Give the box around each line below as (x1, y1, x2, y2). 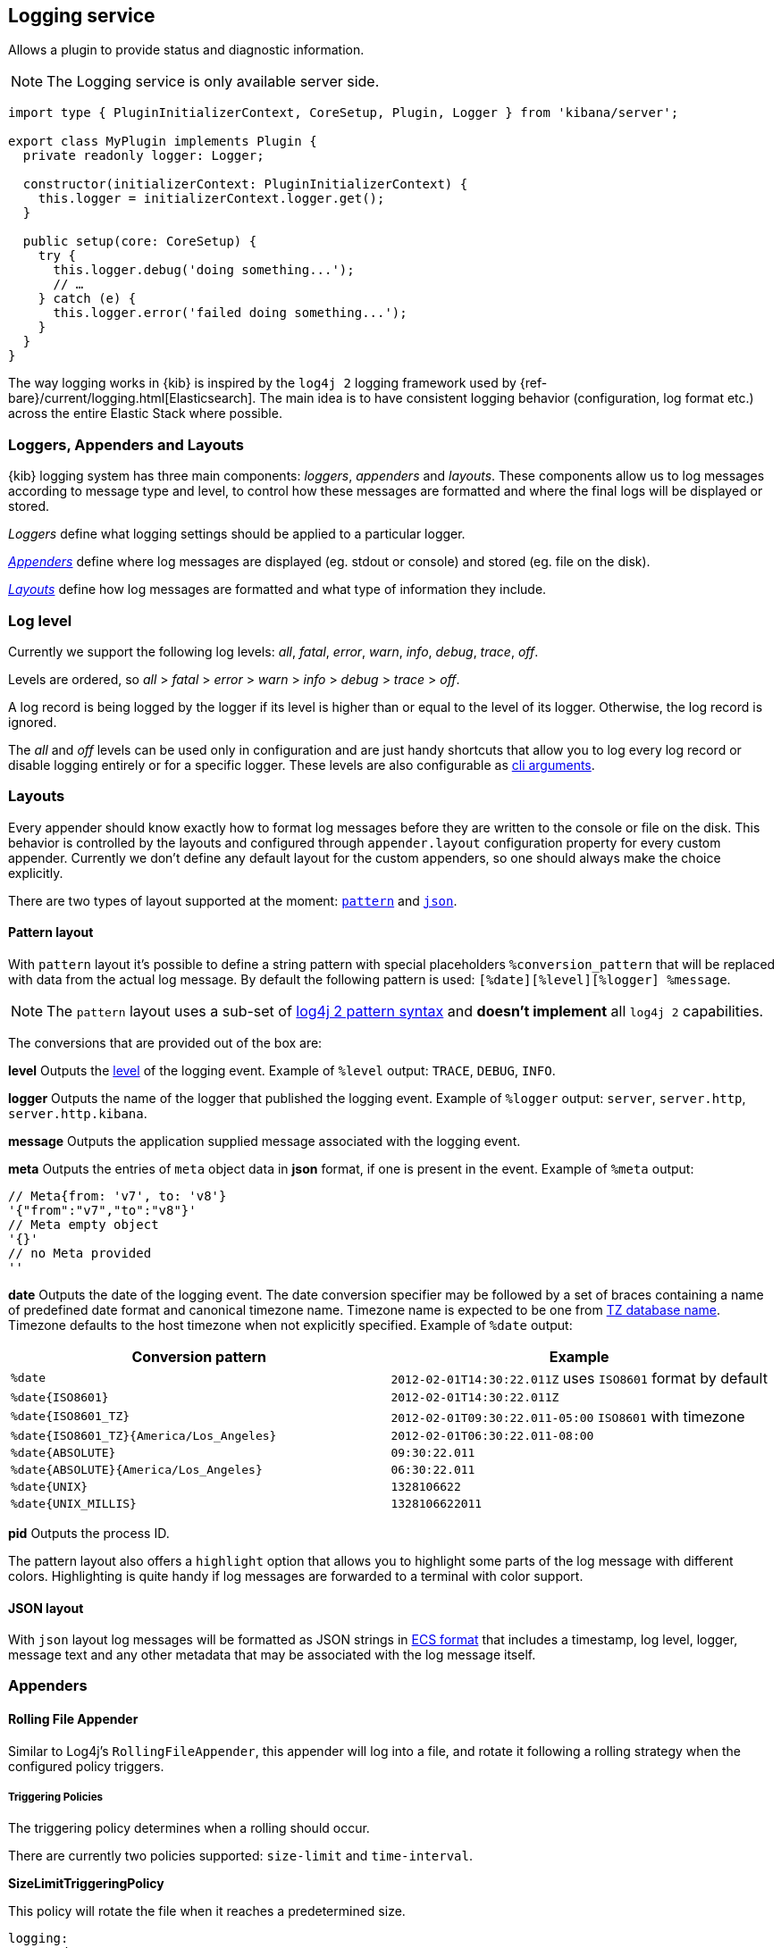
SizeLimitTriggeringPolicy (8, 1876, 164, 1892)
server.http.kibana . (8, 1105, 147, 1121)
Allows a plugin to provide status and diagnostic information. (8, 42, 365, 58)
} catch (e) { (38, 291, 137, 306)
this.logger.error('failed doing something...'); (53, 305, 407, 321)
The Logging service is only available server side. (46, 72, 380, 91)
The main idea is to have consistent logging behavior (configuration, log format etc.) (259, 390, 754, 406)
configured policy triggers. (8, 1758, 164, 1774)
